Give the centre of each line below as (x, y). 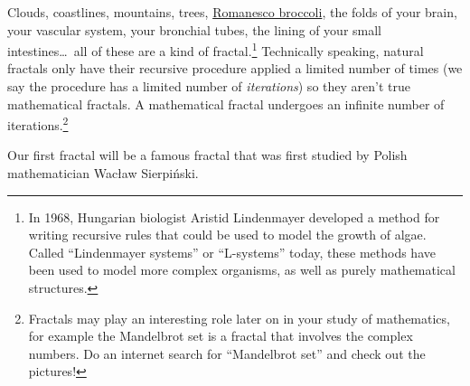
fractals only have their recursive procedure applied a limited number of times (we (235, 68)
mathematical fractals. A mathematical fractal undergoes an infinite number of (226, 104)
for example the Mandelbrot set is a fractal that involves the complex (221, 336)
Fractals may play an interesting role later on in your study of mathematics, (239, 318)
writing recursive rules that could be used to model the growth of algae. (227, 235)
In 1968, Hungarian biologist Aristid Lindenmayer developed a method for (234, 217)
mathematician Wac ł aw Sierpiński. (103, 173)
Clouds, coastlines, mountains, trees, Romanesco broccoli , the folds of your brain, (232, 12)
